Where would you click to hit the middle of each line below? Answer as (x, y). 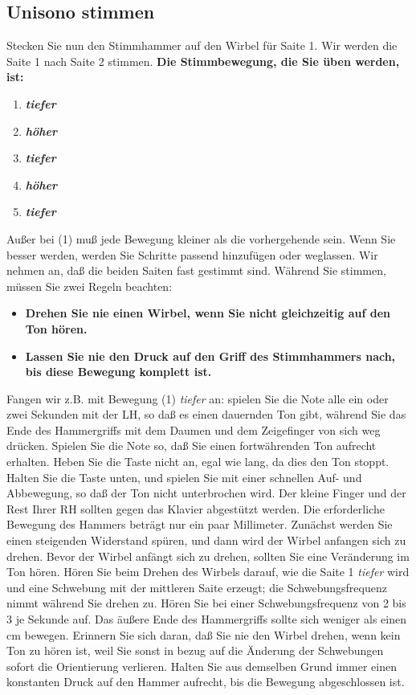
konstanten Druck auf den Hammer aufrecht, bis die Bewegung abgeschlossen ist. (206, 682)
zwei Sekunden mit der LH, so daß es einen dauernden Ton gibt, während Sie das (206, 414)
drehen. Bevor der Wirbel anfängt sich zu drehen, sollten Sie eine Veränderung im (208, 556)
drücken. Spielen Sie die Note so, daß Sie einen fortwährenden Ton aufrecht (192, 446)
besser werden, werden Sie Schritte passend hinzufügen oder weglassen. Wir (192, 254)
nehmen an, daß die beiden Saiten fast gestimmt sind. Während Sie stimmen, (196, 270)
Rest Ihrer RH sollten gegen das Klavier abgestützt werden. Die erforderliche (196, 508)
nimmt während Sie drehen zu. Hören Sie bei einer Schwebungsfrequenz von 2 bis (206, 603)
